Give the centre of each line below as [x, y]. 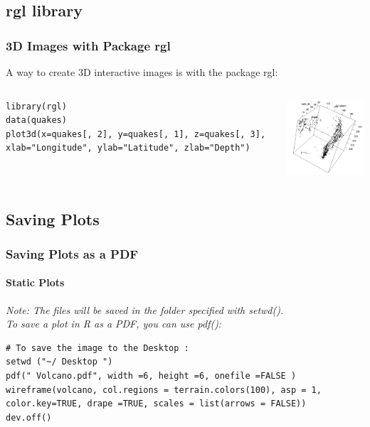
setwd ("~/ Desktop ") [59, 362]
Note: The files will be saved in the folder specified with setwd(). [145, 309]
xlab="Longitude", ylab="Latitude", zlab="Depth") [128, 148]
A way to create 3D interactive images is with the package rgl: [142, 72]
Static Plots [35, 282]
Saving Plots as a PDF [72, 253]
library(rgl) [36, 106]
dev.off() [29, 417]
